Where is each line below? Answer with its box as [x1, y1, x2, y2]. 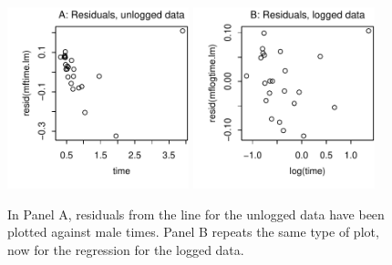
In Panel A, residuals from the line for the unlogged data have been [7, 204, 385, 223]
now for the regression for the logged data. [7, 240, 244, 260]
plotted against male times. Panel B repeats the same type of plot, [7, 222, 379, 241]
